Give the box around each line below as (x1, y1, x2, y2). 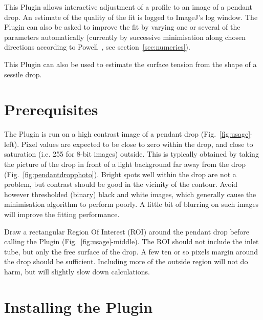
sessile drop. (4, 69, 42, 79)
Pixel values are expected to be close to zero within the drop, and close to (21, 138, 253, 149)
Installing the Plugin (4, 296, 153, 317)
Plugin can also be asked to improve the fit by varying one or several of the (4, 22, 240, 32)
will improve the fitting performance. (4, 209, 120, 220)
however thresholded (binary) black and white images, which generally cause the (4, 188, 256, 199)
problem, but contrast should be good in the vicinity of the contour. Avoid (4, 179, 238, 189)
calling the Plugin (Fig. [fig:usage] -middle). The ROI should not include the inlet (4, 236, 259, 247)
